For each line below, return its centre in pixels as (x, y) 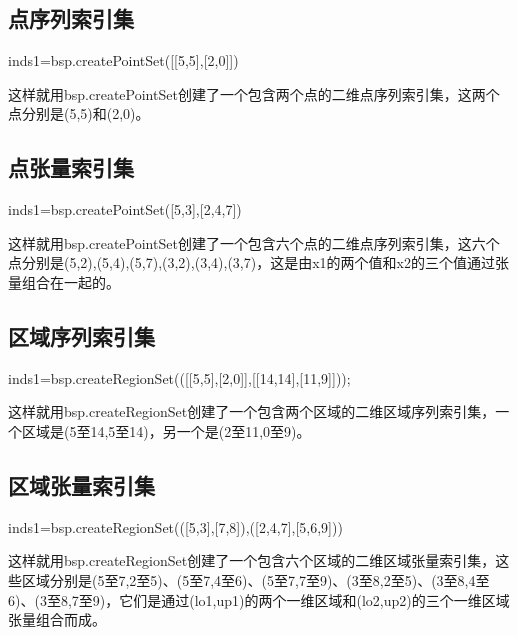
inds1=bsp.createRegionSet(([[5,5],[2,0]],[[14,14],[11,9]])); (179, 377)
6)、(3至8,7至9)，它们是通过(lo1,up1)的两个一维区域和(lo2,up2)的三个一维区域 (259, 599)
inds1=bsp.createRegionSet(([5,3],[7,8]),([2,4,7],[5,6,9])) (175, 526)
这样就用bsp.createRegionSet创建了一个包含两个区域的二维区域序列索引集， (252, 411)
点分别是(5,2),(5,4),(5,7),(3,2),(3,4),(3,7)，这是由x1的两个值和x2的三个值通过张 (258, 262)
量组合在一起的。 (64, 281)
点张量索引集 (71, 167)
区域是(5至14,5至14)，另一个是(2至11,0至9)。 (166, 430)
